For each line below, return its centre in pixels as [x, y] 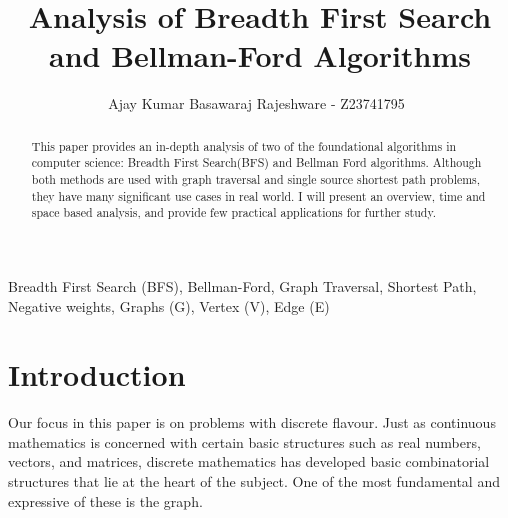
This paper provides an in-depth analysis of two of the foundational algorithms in [244, 145]
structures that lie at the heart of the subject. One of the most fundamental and [254, 481]
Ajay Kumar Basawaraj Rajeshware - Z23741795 [256, 103]
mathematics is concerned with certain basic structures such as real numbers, [244, 441]
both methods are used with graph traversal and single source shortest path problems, [256, 179]
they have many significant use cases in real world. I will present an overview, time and [258, 195]
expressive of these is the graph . [105, 500]
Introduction [97, 374]
